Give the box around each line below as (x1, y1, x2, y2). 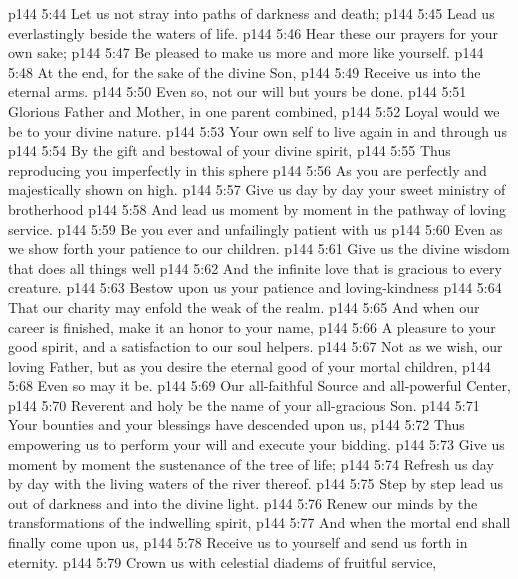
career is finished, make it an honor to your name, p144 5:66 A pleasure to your (8, 316, 496, 337)
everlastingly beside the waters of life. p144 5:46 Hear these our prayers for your (8, 22, 498, 43)
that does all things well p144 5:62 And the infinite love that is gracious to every (8, 257, 502, 278)
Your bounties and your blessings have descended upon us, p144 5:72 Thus (8, 414, 465, 435)
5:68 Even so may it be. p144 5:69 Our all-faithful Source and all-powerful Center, (8, 375, 511, 396)
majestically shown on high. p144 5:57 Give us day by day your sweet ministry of (8, 179, 506, 200)
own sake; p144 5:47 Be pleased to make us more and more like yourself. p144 (8, 42, 484, 63)
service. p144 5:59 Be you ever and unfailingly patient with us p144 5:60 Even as (8, 218, 503, 239)
